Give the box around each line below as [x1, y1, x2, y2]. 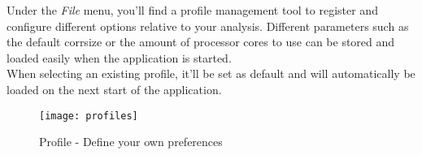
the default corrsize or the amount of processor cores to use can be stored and [7, 33, 395, 50]
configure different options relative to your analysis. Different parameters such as [7, 17, 409, 34]
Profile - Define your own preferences [39, 133, 223, 150]
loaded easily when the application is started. [7, 49, 232, 66]
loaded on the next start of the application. [7, 80, 222, 97]
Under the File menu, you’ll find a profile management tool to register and [7, 2, 378, 18]
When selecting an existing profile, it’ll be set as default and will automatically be [7, 65, 415, 82]
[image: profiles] [39, 110, 138, 122]
